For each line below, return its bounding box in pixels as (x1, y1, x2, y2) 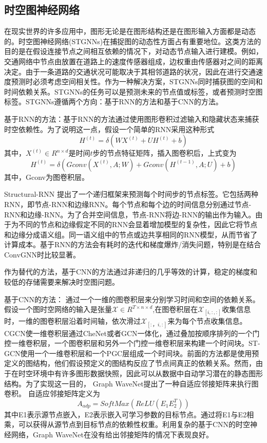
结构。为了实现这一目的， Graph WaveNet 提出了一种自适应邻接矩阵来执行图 (4, 378, 259, 389)
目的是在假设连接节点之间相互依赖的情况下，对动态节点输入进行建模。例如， (4, 46, 263, 57)
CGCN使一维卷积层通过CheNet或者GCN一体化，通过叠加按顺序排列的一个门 (4, 327, 260, 338)
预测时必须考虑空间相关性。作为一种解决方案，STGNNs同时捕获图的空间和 (11, 76, 263, 87)
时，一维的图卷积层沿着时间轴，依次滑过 (4, 316, 141, 326)
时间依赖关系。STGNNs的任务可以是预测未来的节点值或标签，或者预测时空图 (4, 86, 263, 97)
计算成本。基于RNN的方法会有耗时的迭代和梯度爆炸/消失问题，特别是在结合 (4, 239, 261, 250)
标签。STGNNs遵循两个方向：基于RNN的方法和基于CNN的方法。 (4, 96, 223, 107)
